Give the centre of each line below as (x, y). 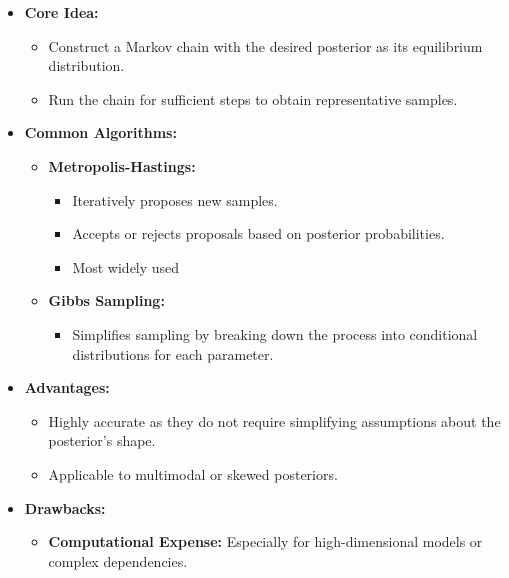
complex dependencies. (118, 560)
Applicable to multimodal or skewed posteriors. (193, 473)
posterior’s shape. (102, 440)
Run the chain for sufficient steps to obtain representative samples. (253, 98)
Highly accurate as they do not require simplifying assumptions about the (274, 420)
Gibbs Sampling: (106, 300)
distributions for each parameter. (173, 353)
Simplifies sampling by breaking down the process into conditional (275, 333)
